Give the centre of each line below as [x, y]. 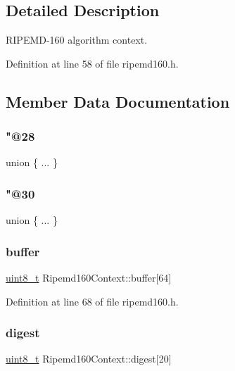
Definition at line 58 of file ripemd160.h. [92, 63]
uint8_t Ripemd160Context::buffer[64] [89, 278]
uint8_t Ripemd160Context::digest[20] [89, 359]
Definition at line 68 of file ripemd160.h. [92, 301]
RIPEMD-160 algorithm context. [77, 40]
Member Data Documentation [118, 101]
